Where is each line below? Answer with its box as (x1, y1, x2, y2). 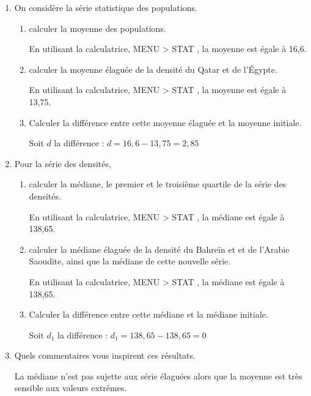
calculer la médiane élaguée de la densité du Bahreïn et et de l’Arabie (29, 242, 290, 255)
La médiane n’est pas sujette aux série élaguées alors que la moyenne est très (14, 369, 302, 382)
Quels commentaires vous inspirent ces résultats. (14, 349, 196, 362)
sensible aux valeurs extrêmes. (14, 381, 127, 394)
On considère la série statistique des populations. (14, 1, 198, 13)
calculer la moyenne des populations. (29, 21, 166, 34)
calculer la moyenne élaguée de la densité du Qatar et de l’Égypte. (29, 62, 277, 75)
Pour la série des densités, (14, 157, 111, 170)
